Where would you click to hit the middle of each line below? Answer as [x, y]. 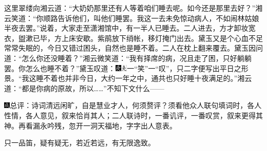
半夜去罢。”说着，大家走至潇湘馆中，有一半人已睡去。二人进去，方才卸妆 [126, 28]
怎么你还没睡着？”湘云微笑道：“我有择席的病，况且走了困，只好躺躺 [137, 58]
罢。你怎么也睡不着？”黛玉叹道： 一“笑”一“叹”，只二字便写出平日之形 [126, 68]
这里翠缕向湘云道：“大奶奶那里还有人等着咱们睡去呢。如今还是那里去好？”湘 [133, 8]
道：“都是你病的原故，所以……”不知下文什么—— [84, 88]
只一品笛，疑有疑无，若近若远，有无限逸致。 [80, 143]
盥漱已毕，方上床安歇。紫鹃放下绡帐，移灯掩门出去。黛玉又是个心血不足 [140, 38]
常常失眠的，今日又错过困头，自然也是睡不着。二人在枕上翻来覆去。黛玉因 [130, 48]
